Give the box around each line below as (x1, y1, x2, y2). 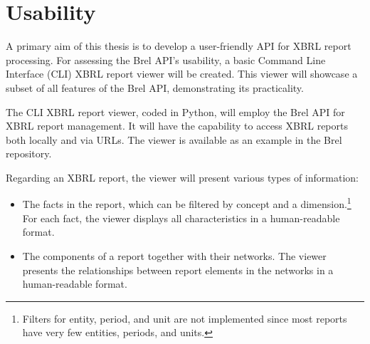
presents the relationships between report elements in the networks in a (22, 262, 334, 277)
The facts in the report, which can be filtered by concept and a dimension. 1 (22, 194, 351, 212)
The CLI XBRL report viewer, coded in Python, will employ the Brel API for (6, 104, 345, 119)
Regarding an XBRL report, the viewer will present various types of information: (6, 170, 359, 184)
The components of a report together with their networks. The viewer (22, 248, 327, 263)
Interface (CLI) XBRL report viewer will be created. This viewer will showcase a (6, 66, 358, 81)
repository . (6, 146, 52, 161)
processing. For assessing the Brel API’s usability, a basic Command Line (6, 52, 326, 67)
